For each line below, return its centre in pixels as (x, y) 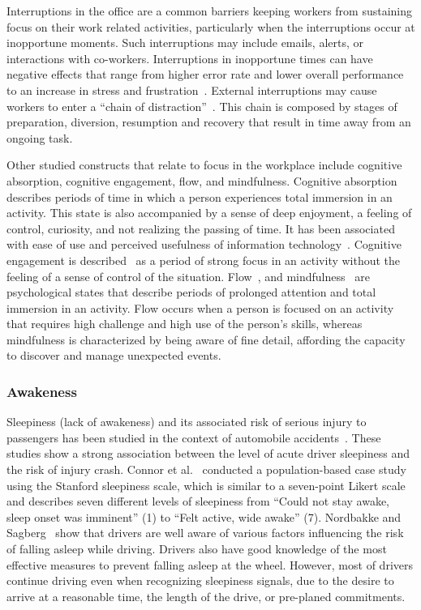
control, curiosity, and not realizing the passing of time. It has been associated (201, 228)
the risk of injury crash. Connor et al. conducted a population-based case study (206, 469)
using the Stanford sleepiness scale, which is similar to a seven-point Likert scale (206, 485)
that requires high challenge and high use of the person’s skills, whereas (185, 324)
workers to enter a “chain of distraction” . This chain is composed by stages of (202, 106)
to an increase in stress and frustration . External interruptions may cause (192, 90)
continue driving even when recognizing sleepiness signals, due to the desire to (200, 580)
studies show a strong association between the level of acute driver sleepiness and (208, 453)
